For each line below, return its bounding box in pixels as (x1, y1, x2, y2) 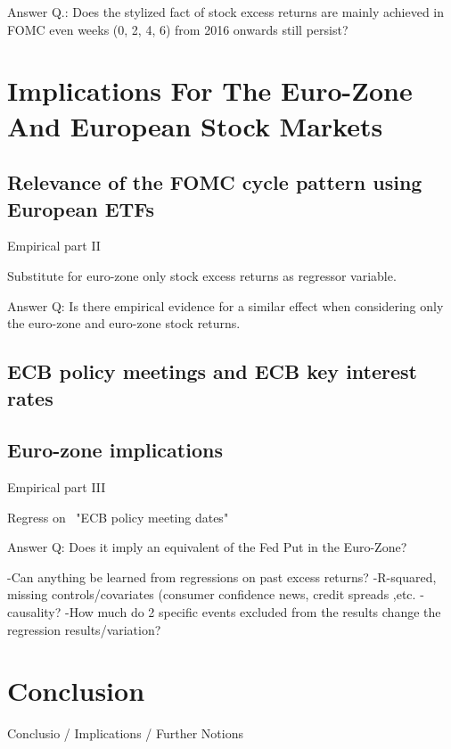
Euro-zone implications (7, 436, 223, 464)
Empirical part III (7, 478, 106, 497)
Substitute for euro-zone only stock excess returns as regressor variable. (7, 266, 397, 284)
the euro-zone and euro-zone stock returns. (7, 314, 241, 333)
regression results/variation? (7, 620, 161, 638)
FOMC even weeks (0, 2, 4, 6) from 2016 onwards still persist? (7, 20, 348, 38)
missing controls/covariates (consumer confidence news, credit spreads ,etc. (7, 585, 416, 604)
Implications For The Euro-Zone (7, 72, 413, 109)
